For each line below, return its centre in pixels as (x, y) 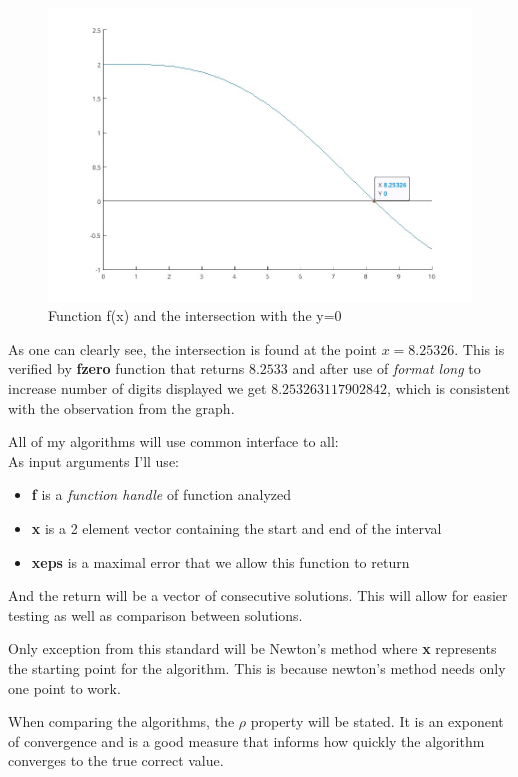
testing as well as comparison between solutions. (155, 614)
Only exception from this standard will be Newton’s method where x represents (252, 648)
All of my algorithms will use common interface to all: (173, 441)
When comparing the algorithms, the (121, 721)
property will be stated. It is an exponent (377, 721)
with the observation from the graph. (121, 407)
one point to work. (64, 687)
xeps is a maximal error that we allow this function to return (220, 561)
